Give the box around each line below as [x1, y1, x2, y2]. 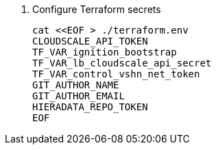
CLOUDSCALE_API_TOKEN [32, 36, 148, 47]
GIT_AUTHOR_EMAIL [32, 90, 125, 101]
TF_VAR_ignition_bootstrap [32, 47, 177, 58]
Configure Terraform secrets [32, 3, 161, 15]
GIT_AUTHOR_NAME [32, 79, 119, 90]
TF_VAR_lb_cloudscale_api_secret [32, 58, 212, 68]
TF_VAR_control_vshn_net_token [32, 68, 200, 79]
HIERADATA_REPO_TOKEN [32, 101, 148, 112]
